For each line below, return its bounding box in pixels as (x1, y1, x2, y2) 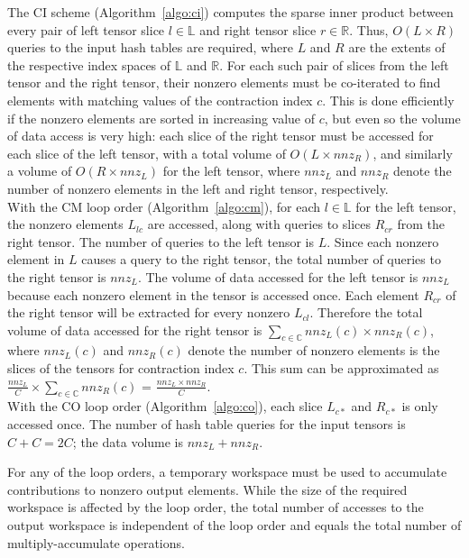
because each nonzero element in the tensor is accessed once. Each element (7, 285, 419, 304)
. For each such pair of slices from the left (219, 55, 449, 74)
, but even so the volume (324, 108, 461, 127)
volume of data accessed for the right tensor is (7, 320, 262, 339)
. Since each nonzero (326, 232, 439, 251)
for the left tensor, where (162, 161, 300, 180)
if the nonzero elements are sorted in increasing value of (7, 108, 316, 127)
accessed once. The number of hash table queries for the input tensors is (7, 415, 406, 434)
